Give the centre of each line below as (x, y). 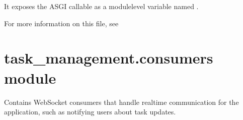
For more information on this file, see (61, 23)
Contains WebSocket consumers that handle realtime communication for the (121, 102)
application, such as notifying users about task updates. (90, 112)
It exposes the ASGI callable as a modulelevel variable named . (101, 6)
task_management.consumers (109, 58)
